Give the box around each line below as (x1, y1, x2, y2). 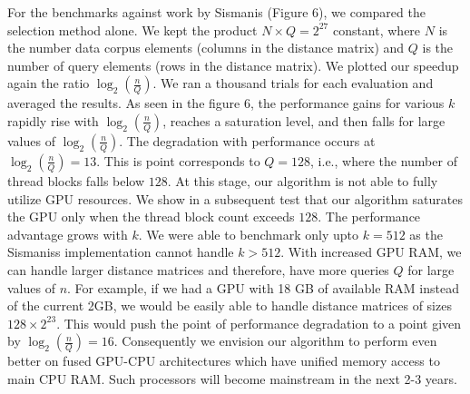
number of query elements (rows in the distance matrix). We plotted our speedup (7, 55, 459, 74)
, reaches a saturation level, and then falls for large (162, 111, 446, 130)
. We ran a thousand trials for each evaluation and (152, 74, 434, 93)
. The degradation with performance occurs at (119, 131, 376, 150)
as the (409, 224, 443, 243)
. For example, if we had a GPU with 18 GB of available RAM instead (67, 278, 459, 297)
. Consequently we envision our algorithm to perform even (113, 331, 437, 350)
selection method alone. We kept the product (7, 20, 258, 39)
